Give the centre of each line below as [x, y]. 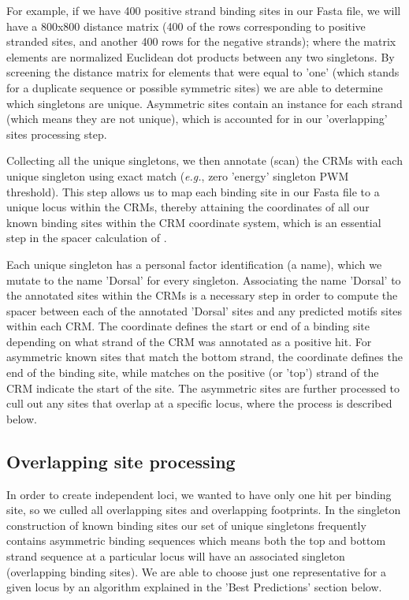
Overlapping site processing [121, 461]
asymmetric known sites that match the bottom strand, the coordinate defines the [204, 357]
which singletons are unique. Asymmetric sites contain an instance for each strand [204, 103]
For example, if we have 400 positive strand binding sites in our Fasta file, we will [204, 10]
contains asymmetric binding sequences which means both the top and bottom [196, 540]
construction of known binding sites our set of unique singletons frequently [186, 525]
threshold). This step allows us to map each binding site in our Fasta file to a [193, 191]
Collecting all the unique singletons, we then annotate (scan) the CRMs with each [204, 160]
